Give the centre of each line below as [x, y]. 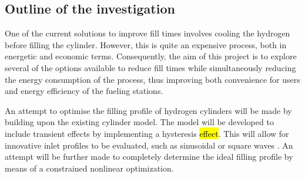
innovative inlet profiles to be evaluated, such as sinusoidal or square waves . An [149, 145]
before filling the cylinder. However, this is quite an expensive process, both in [146, 44]
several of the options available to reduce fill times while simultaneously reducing [150, 67]
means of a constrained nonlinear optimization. [89, 168]
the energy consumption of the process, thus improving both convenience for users [152, 79]
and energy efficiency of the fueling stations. [84, 91]
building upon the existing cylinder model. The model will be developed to [139, 122]
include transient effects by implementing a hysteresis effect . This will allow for [147, 133]
